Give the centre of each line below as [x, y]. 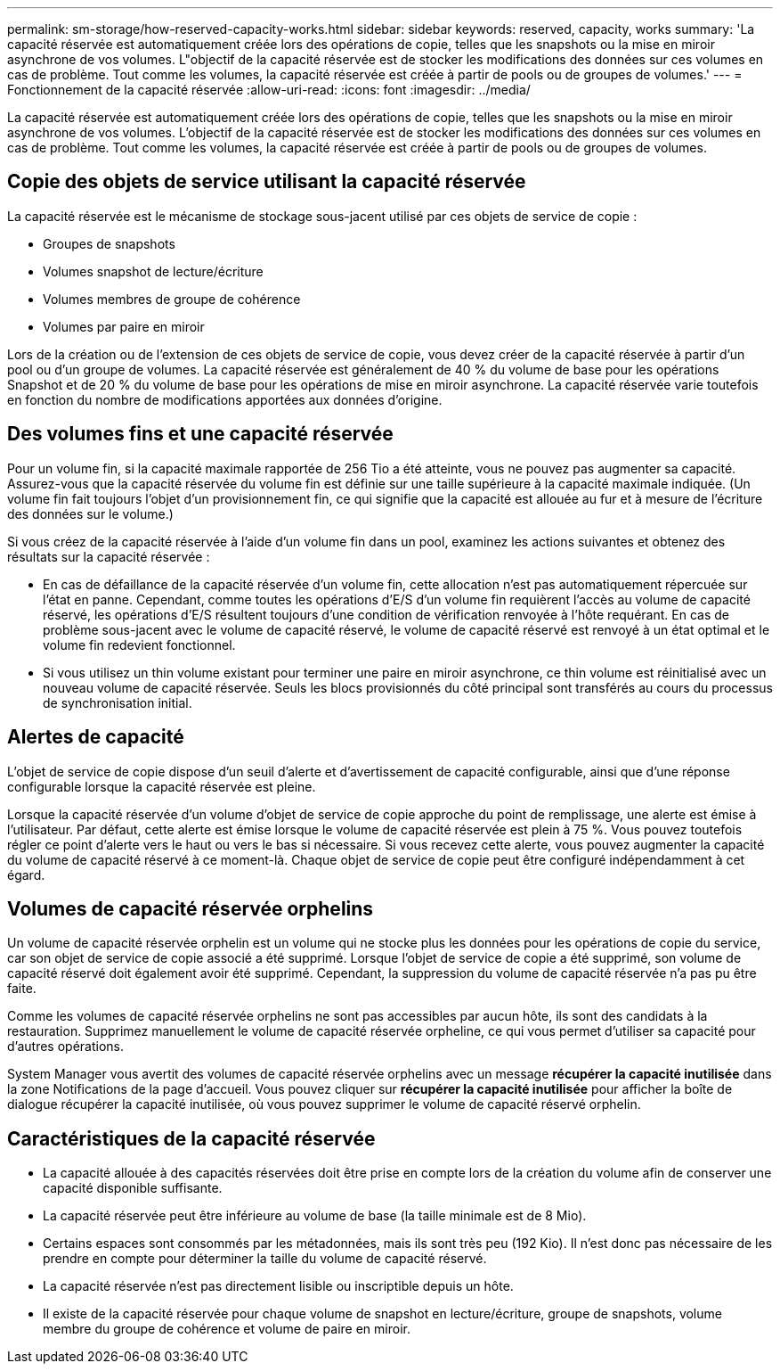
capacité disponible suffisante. [133, 1188]
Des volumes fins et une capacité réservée [200, 434]
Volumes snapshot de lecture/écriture [153, 271]
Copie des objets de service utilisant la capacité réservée [267, 182]
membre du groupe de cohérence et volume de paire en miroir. [227, 1329]
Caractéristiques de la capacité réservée [191, 1138]
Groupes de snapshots [109, 243]
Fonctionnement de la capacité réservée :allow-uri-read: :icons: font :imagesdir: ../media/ [269, 90]
